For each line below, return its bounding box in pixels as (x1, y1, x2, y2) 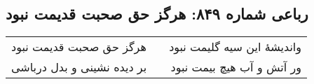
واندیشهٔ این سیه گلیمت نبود (169, 38, 302, 55)
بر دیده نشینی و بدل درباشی (11, 59, 147, 76)
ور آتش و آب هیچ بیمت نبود (170, 59, 302, 76)
